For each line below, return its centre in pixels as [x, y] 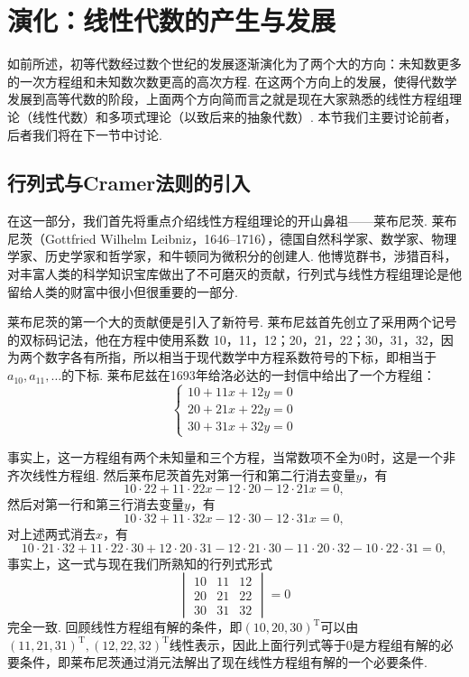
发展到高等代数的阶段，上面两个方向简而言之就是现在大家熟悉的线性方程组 [228, 99]
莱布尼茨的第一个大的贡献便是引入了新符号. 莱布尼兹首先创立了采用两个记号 [232, 322]
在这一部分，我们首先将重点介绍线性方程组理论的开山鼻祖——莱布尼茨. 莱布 [232, 221]
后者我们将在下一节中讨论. [85, 134]
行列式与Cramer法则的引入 [129, 183]
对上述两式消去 [51, 534]
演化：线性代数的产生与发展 [172, 20]
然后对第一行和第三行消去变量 [96, 504]
